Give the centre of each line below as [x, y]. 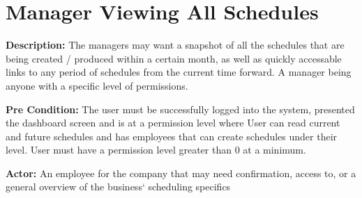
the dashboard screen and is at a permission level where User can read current [173, 123]
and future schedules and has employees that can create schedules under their [172, 136]
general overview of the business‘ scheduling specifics [118, 187]
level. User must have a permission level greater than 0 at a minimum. [156, 150]
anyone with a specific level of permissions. [97, 85]
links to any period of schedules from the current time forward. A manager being [179, 72]
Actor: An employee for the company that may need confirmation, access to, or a [181, 173]
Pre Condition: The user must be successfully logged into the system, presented [180, 109]
